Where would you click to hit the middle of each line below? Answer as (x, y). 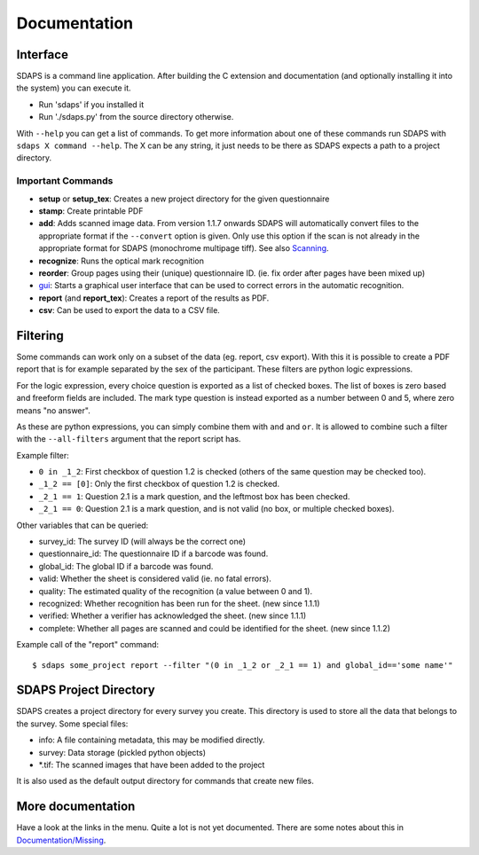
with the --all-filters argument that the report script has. (129, 439)
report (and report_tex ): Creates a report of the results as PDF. (154, 298)
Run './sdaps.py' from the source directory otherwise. (136, 117)
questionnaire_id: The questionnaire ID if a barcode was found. (153, 553)
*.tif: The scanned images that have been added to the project (152, 765)
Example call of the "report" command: (88, 645)
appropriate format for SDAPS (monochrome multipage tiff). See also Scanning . (184, 248)
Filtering (40, 336)
